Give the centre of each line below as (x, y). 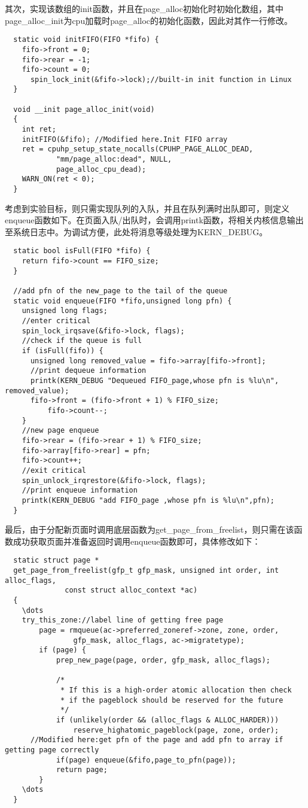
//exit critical (54, 470)
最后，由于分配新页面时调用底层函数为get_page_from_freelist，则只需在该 (150, 529)
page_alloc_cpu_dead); (101, 169)
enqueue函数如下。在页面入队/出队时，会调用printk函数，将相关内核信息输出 (154, 220)
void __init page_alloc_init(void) (84, 109)
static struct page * (56, 561)
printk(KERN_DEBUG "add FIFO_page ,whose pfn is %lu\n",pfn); (148, 500)
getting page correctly (52, 750)
